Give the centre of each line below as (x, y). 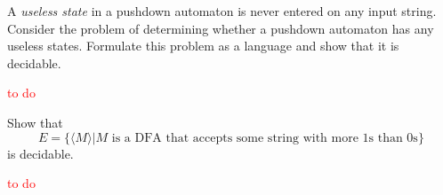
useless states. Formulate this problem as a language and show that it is (203, 46)
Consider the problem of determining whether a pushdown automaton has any (221, 28)
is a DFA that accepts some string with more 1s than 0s (265, 138)
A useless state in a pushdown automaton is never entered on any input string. (222, 11)
